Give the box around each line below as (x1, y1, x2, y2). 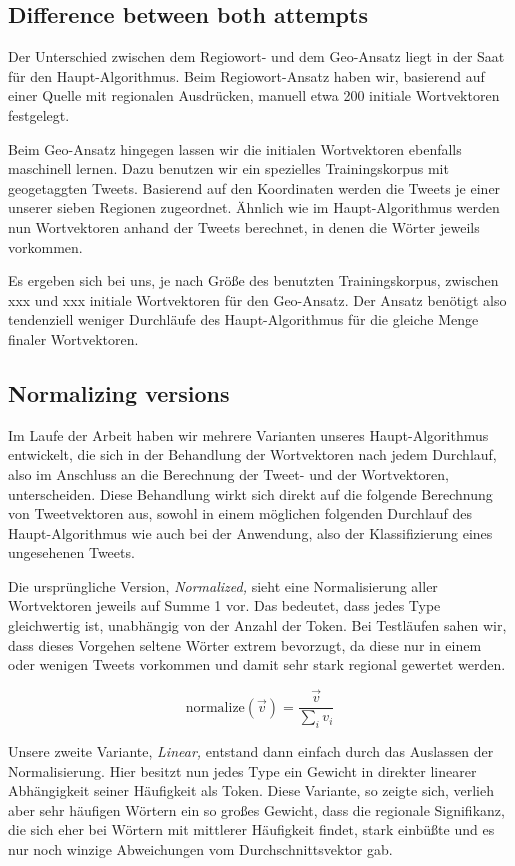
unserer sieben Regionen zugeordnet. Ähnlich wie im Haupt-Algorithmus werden (8, 197, 500, 218)
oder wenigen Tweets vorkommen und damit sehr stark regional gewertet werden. (8, 654, 506, 675)
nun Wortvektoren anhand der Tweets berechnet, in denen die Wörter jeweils (8, 216, 480, 237)
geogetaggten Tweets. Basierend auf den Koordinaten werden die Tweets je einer (8, 177, 501, 198)
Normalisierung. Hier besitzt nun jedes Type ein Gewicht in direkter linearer (8, 760, 477, 781)
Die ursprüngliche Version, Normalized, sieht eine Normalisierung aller (8, 575, 438, 596)
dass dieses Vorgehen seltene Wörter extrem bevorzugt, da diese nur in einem (8, 634, 482, 655)
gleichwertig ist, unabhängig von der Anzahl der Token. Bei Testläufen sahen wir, (8, 615, 507, 636)
